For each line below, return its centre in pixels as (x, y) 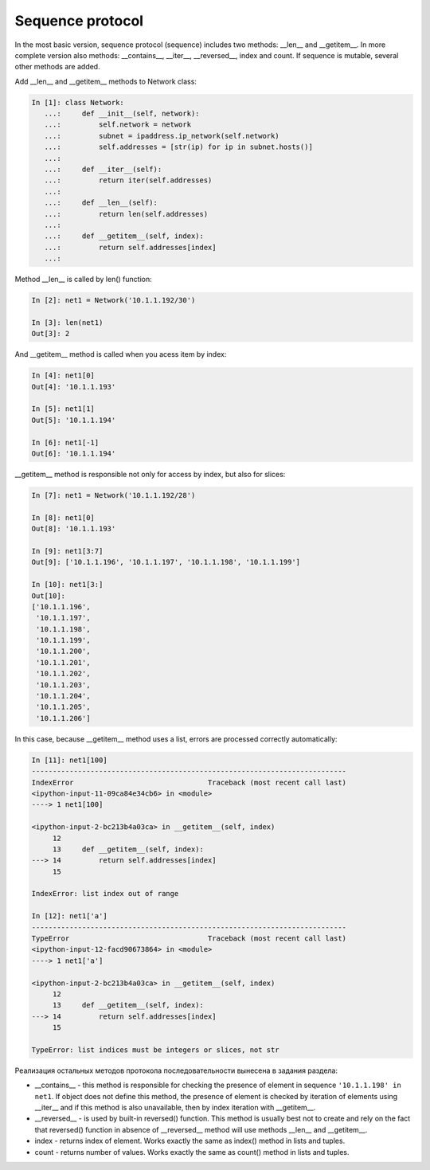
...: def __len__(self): (101, 203)
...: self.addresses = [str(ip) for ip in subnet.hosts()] (179, 147)
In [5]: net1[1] (63, 409)
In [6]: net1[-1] (65, 442)
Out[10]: (49, 596)
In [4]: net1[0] (63, 376)
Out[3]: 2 (51, 334)
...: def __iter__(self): (103, 170)
